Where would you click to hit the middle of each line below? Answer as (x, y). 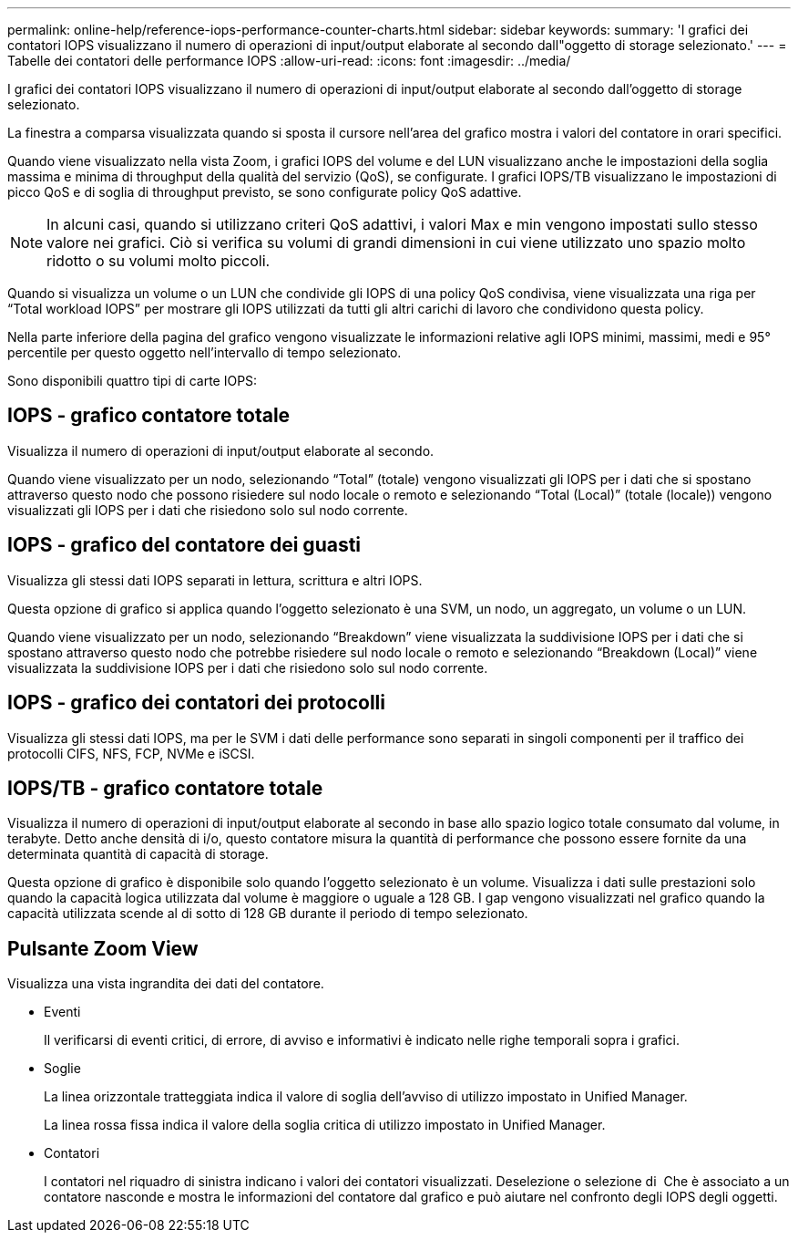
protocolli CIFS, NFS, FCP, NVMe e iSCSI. (131, 753)
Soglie (62, 1069)
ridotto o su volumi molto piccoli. (159, 261)
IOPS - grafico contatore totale (149, 416)
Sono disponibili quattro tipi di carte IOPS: (133, 381)
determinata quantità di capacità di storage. (138, 854)
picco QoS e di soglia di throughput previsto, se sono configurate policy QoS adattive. (265, 192)
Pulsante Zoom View (103, 948)
